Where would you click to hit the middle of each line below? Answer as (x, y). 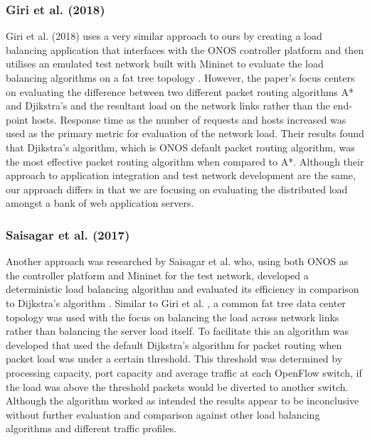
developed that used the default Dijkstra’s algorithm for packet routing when (174, 344)
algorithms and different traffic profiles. (91, 428)
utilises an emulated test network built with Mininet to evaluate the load (165, 64)
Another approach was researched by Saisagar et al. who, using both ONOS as (177, 261)
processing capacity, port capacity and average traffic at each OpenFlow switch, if (184, 372)
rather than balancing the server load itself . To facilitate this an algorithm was (177, 331)
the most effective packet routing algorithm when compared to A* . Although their (185, 161)
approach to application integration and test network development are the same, (181, 175)
